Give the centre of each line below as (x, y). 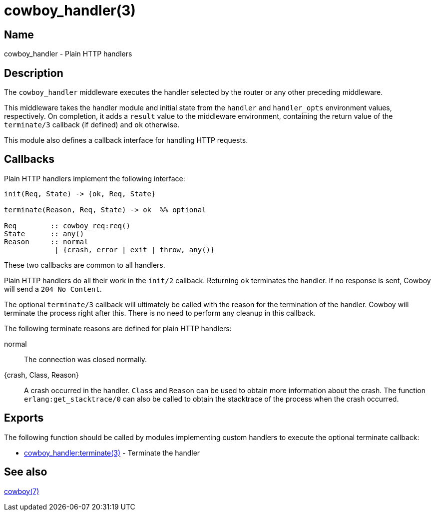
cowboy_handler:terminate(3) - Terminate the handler (112, 453)
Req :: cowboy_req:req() (67, 226)
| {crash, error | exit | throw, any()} (135, 250)
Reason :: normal (46, 242)
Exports (24, 418)
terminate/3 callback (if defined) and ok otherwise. (92, 125)
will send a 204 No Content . (53, 289)
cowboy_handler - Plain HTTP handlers (68, 54)
